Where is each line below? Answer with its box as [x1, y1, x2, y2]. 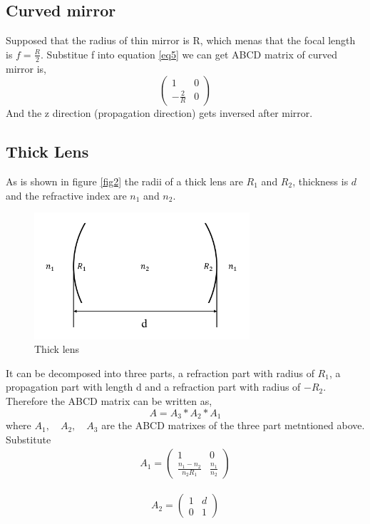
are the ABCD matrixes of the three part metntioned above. [101, 418, 365, 433]
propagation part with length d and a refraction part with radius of [6, 379, 301, 394]
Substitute [6, 431, 51, 446]
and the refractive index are [6, 187, 127, 202]
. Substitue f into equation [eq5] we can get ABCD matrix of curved [41, 46, 337, 61]
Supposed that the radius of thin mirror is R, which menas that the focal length [6, 33, 356, 48]
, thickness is [292, 174, 349, 189]
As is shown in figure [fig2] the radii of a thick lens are [6, 174, 243, 189]
